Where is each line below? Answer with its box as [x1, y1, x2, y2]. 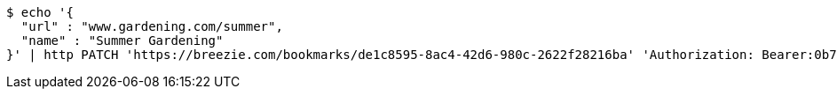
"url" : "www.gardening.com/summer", [20, 19, 283, 33]
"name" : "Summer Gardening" [20, 33, 224, 48]
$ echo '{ [6, 5, 74, 19]
